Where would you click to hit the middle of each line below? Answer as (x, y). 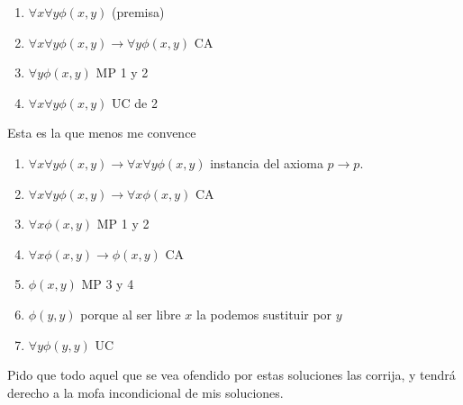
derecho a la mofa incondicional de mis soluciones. (145, 392)
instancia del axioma (267, 162)
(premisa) (138, 12)
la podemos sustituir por (264, 314)
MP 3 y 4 (108, 284)
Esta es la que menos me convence (102, 133)
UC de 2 (134, 102)
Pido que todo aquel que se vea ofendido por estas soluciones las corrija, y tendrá (231, 375)
